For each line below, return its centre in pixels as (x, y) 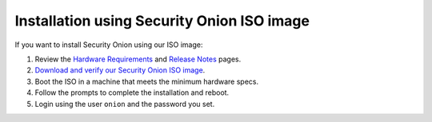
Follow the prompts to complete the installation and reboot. (132, 92)
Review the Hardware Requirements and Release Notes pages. (138, 59)
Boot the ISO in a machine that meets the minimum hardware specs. (147, 81)
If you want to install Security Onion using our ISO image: (109, 45)
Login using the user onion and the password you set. (125, 104)
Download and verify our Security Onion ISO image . (120, 70)
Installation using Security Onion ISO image (162, 21)
